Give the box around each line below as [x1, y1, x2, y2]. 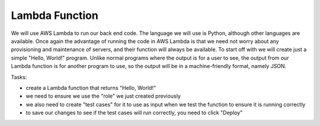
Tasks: [11, 73, 27, 80]
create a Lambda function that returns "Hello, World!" [25, 84, 156, 91]
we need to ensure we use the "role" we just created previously [25, 92, 181, 100]
